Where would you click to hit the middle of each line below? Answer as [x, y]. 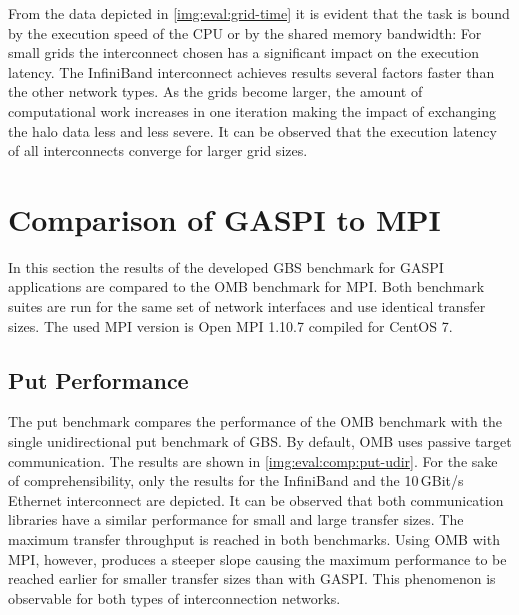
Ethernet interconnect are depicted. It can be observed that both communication [256, 499]
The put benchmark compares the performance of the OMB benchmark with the [255, 421]
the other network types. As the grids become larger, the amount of [215, 91]
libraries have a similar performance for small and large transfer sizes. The [236, 519]
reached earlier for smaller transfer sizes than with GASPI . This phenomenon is [252, 578]
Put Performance [98, 379]
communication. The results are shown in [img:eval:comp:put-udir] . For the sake [253, 460]
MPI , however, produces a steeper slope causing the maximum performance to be [257, 558]
